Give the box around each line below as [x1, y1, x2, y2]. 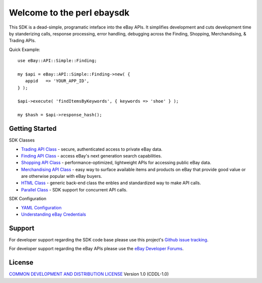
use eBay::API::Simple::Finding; [17, 58, 97, 63]
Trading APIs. [9, 38, 36, 44]
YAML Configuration [21, 204, 62, 210]
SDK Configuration [9, 196, 47, 202]
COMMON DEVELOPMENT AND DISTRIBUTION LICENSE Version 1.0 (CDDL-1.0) [9, 271, 169, 277]
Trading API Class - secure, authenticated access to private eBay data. [21, 146, 163, 152]
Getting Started [9, 125, 57, 133]
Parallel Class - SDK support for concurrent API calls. [21, 187, 128, 192]
